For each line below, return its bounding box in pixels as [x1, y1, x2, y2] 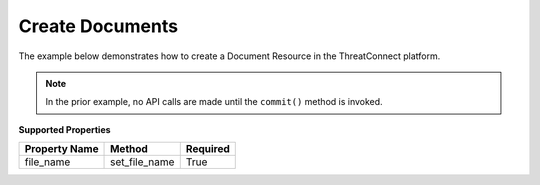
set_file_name [110, 155, 175, 169]
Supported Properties [18, 123, 111, 135]
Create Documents [18, 15, 179, 37]
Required [185, 142, 230, 156]
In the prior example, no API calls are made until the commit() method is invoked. [45, 96, 384, 108]
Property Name [24, 142, 99, 156]
